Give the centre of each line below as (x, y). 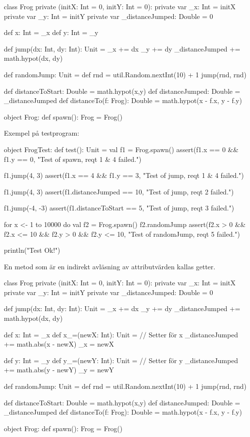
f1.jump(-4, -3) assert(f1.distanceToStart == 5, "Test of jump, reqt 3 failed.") (119, 208)
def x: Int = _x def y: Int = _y (51, 32)
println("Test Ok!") (32, 250)
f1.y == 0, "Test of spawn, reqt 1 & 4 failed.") (73, 159)
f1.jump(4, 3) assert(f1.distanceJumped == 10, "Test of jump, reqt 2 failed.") (119, 191)
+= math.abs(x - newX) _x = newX (59, 344)
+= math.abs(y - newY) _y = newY (59, 370)
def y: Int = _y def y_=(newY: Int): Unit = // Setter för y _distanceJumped (121, 360)
